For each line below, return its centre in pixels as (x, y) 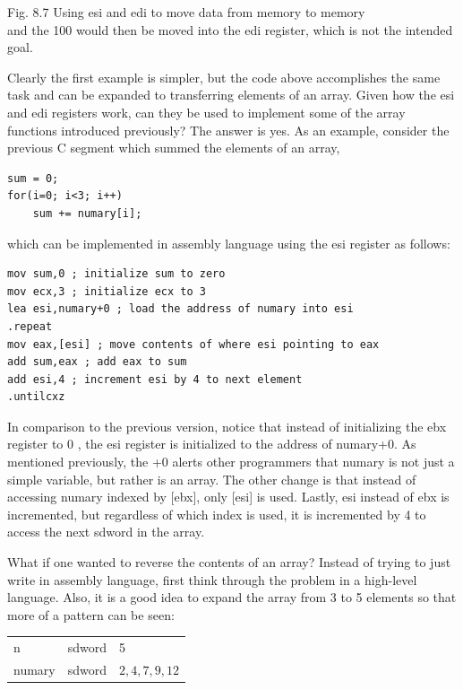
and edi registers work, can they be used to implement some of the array (206, 112)
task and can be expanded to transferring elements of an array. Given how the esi (231, 95)
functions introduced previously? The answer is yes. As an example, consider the (228, 130)
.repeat (30, 326)
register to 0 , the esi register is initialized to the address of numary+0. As (212, 444)
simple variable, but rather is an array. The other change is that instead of (212, 479)
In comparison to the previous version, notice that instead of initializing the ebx (227, 426)
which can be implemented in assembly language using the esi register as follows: (229, 243)
